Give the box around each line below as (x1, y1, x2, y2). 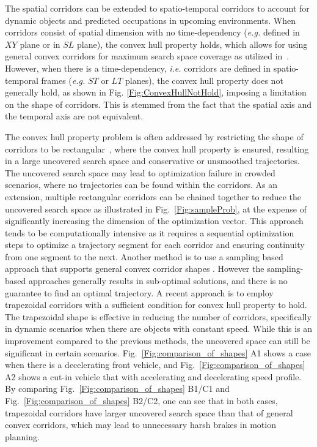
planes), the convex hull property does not (125, 73, 283, 86)
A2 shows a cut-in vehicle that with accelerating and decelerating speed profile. (5, 370, 302, 383)
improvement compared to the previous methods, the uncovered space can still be (5, 334, 310, 347)
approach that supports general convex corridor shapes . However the (5, 262, 264, 275)
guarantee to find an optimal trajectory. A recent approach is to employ (5, 286, 274, 299)
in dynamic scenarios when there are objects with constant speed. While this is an (5, 322, 313, 335)
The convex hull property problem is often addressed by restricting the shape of (5, 130, 304, 143)
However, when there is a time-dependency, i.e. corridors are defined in (5, 61, 271, 74)
